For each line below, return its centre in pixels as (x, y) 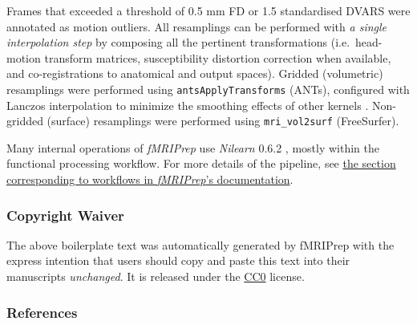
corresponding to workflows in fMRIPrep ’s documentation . (150, 179)
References (42, 312)
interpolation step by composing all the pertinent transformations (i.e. (178, 42)
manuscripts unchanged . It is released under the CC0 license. (156, 276)
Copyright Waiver (65, 215)
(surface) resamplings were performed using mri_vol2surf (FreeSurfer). (223, 121)
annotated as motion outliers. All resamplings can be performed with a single (197, 26)
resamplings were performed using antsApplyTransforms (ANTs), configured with (208, 89)
